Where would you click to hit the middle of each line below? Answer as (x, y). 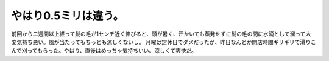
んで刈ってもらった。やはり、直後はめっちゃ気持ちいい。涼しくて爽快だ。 (104, 51)
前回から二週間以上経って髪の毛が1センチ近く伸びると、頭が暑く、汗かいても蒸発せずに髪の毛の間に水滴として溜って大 (161, 34)
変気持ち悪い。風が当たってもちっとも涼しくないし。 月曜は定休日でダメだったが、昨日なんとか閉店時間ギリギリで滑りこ (164, 42)
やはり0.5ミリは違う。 (68, 16)
